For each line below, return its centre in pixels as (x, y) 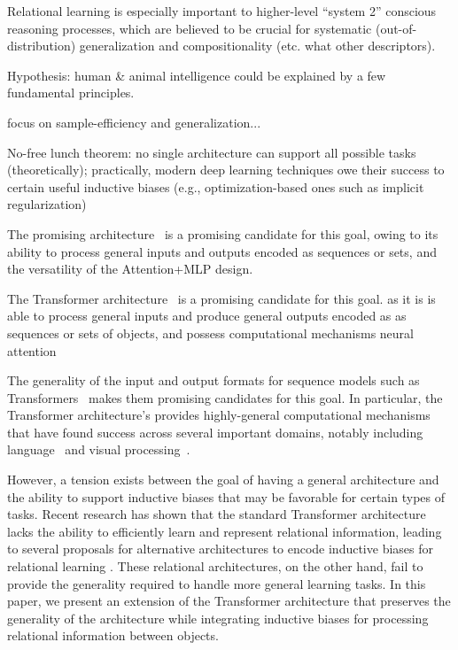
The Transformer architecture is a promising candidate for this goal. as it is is (221, 298)
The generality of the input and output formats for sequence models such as (213, 380)
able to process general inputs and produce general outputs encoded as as (207, 316)
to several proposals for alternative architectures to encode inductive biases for (220, 549)
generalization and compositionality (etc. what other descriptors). (257, 46)
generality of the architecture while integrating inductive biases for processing (218, 618)
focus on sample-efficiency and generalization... (134, 122)
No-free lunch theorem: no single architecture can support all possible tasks (212, 152)
